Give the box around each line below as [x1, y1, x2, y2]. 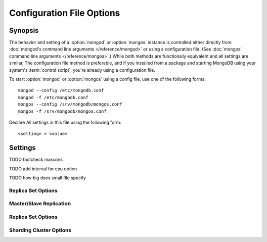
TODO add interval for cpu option [9, 166, 77, 172]
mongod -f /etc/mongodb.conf [18, 95, 89, 100]
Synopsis [9, 26, 39, 35]
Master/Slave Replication [9, 200, 71, 207]
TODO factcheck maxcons [9, 156, 63, 163]
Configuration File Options [9, 7, 121, 18]
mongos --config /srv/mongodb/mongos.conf [18, 101, 123, 107]
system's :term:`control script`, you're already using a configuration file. [9, 67, 155, 73]
